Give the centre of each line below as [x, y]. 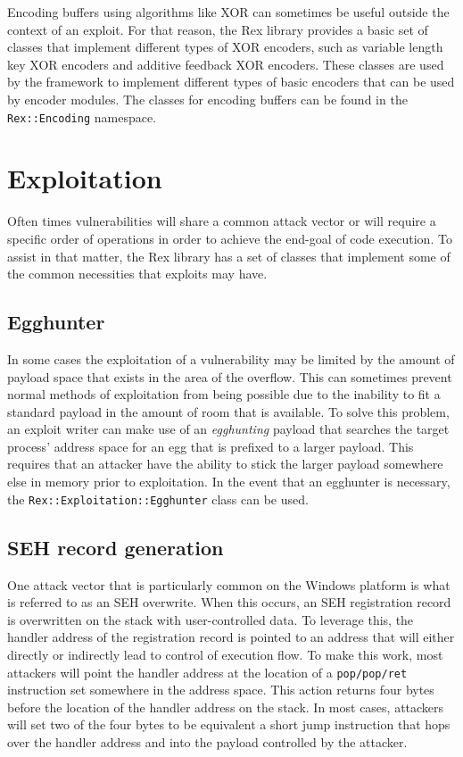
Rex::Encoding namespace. [82, 116]
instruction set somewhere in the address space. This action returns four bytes [221, 690]
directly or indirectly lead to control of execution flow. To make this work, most [225, 654]
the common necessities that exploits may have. [137, 274]
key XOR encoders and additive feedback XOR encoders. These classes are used [226, 64]
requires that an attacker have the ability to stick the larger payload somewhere [225, 464]
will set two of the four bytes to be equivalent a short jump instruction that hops [229, 724]
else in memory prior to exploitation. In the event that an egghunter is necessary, [229, 482]
